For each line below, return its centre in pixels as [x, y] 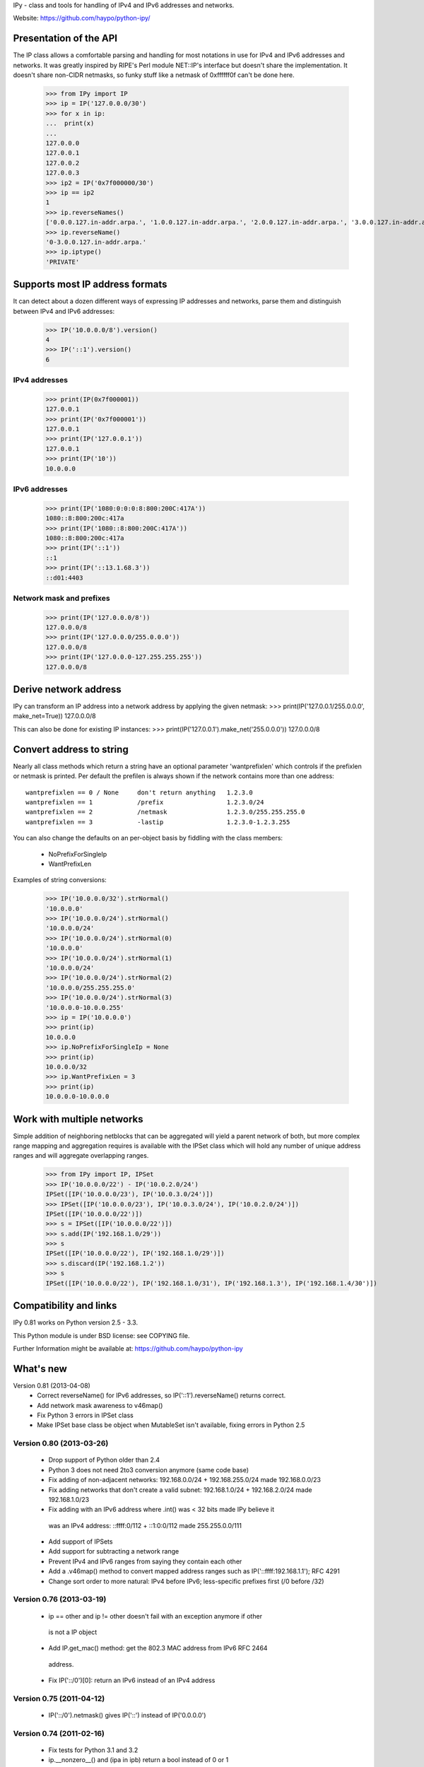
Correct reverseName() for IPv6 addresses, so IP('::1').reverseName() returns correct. [161, 1395]
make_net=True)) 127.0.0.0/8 [55, 716]
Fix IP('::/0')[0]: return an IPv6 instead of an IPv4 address [132, 1680]
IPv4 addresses [41, 380]
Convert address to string [71, 749]
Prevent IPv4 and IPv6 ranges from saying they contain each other [145, 1561]
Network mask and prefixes [61, 598]
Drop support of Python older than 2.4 [104, 1460]
